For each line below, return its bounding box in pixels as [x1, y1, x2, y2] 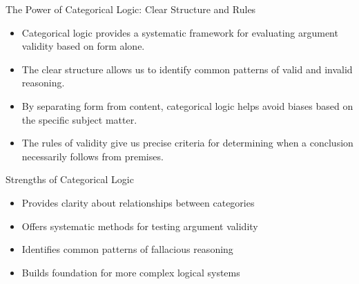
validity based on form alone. [21, 39, 145, 53]
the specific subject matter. [21, 112, 137, 126]
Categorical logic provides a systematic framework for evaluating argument [21, 25, 338, 39]
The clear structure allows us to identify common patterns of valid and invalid [21, 61, 353, 76]
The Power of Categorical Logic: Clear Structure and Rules [6, 2, 256, 16]
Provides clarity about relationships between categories [21, 195, 255, 209]
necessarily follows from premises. [21, 149, 164, 163]
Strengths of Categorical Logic [6, 172, 134, 187]
